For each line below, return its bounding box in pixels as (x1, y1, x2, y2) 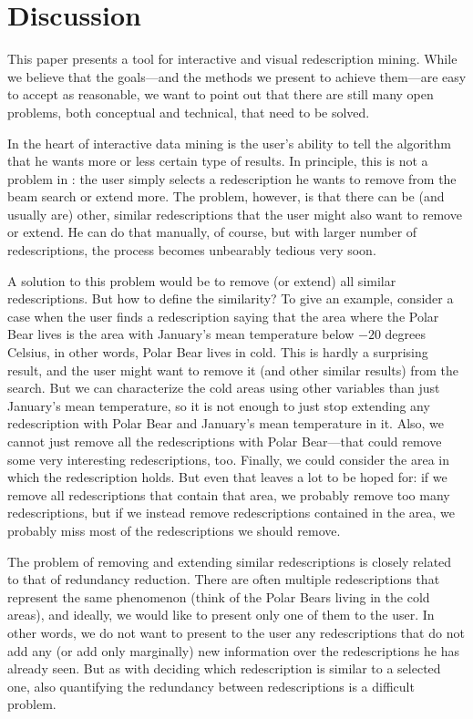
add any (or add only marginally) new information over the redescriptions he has (7, 641, 459, 660)
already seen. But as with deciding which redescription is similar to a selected (7, 659, 441, 678)
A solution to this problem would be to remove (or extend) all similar (7, 271, 396, 290)
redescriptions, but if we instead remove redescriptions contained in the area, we (7, 503, 455, 522)
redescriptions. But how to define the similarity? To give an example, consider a (7, 289, 454, 308)
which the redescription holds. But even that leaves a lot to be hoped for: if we (7, 467, 447, 487)
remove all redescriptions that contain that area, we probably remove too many (7, 485, 450, 504)
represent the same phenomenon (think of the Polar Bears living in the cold (7, 587, 430, 606)
